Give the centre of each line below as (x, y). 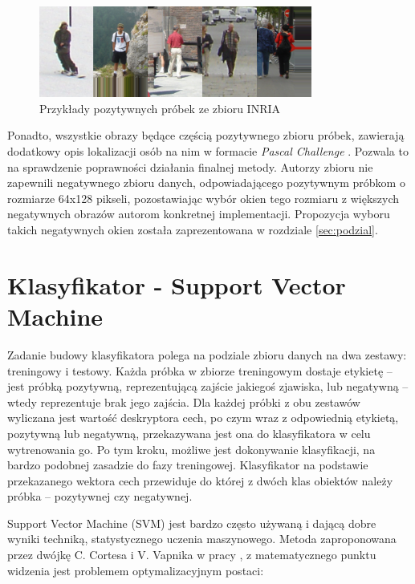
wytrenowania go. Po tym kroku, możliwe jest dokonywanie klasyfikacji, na (191, 449)
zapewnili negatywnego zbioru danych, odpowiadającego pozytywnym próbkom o (206, 182)
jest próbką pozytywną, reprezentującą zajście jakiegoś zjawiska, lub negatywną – (208, 386)
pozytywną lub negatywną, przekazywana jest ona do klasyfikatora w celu (189, 433)
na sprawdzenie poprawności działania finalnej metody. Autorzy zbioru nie (190, 166)
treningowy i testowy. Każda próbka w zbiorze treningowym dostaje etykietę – (200, 370)
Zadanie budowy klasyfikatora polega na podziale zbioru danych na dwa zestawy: (207, 354)
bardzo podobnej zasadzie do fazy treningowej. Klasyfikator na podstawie (188, 465)
